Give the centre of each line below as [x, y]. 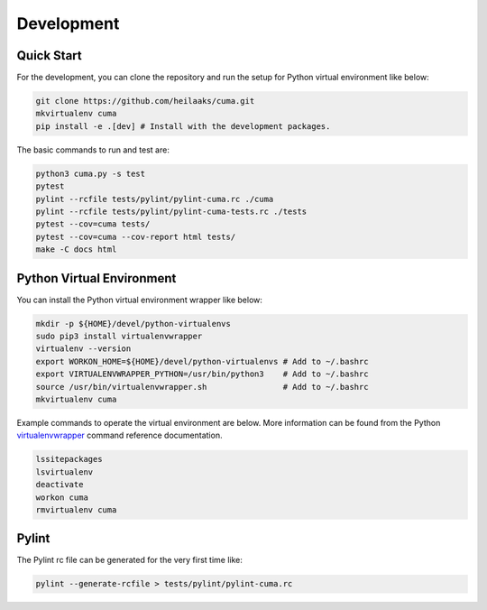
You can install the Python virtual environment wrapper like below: [140, 300]
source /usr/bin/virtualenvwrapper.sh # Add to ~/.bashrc [202, 387]
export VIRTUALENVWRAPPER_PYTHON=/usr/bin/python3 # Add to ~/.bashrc [202, 374]
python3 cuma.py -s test [91, 173]
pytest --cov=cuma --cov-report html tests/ [136, 236]
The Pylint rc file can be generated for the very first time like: [130, 560]
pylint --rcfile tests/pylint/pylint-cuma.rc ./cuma [155, 199]
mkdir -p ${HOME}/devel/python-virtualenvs [133, 323]
